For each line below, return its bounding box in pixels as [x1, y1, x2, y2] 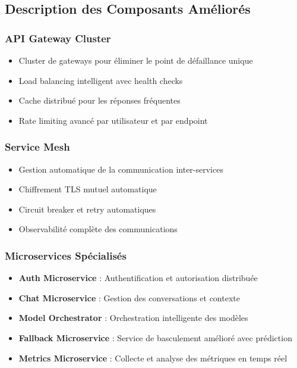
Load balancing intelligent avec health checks [18, 74, 183, 86]
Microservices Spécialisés [5, 248, 127, 263]
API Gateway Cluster [5, 30, 111, 45]
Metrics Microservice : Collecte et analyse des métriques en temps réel [18, 351, 287, 364]
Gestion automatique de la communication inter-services [18, 163, 223, 175]
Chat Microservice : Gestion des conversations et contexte [18, 291, 240, 304]
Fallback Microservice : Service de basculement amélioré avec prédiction [18, 331, 292, 344]
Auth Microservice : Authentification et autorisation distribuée [18, 272, 258, 284]
